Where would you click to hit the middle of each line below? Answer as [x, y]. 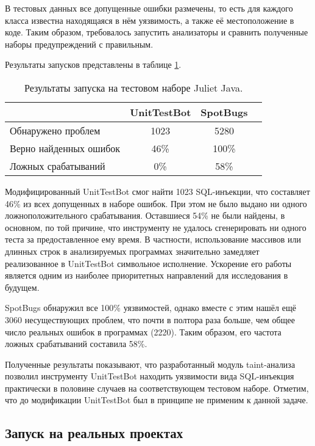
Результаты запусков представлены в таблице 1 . [93, 64]
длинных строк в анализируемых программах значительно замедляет [132, 251]
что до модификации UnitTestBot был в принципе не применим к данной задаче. [157, 400]
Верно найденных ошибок [65, 148]
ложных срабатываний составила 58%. [76, 344]
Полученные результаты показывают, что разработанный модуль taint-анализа [150, 364]
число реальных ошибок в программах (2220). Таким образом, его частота [143, 331]
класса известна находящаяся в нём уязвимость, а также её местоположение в [150, 20]
